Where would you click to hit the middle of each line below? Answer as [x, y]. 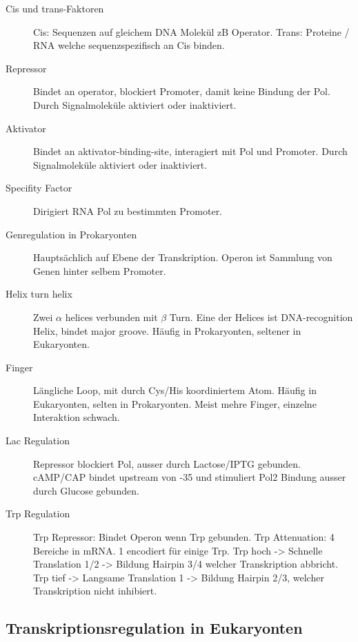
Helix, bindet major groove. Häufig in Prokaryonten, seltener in [167, 330]
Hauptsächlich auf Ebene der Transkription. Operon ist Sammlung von [183, 257]
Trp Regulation [38, 514]
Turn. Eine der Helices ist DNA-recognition [261, 317]
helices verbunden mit [111, 317]
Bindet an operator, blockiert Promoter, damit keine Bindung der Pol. [182, 91]
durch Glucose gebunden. [86, 490]
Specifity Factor [39, 188]
